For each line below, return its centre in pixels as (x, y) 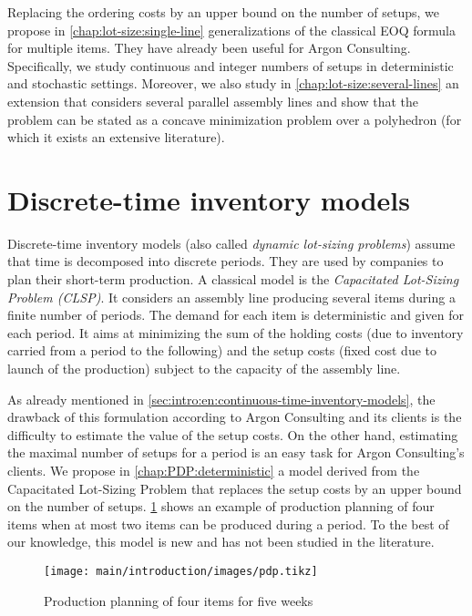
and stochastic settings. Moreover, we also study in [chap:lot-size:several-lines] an (233, 83)
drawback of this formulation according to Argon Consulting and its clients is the (235, 417)
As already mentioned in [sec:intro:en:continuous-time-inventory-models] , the (221, 399)
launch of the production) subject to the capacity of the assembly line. (204, 369)
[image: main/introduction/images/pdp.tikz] (181, 571)
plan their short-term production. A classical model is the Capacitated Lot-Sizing (233, 279)
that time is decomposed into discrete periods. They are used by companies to (226, 261)
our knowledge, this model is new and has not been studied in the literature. (221, 542)
